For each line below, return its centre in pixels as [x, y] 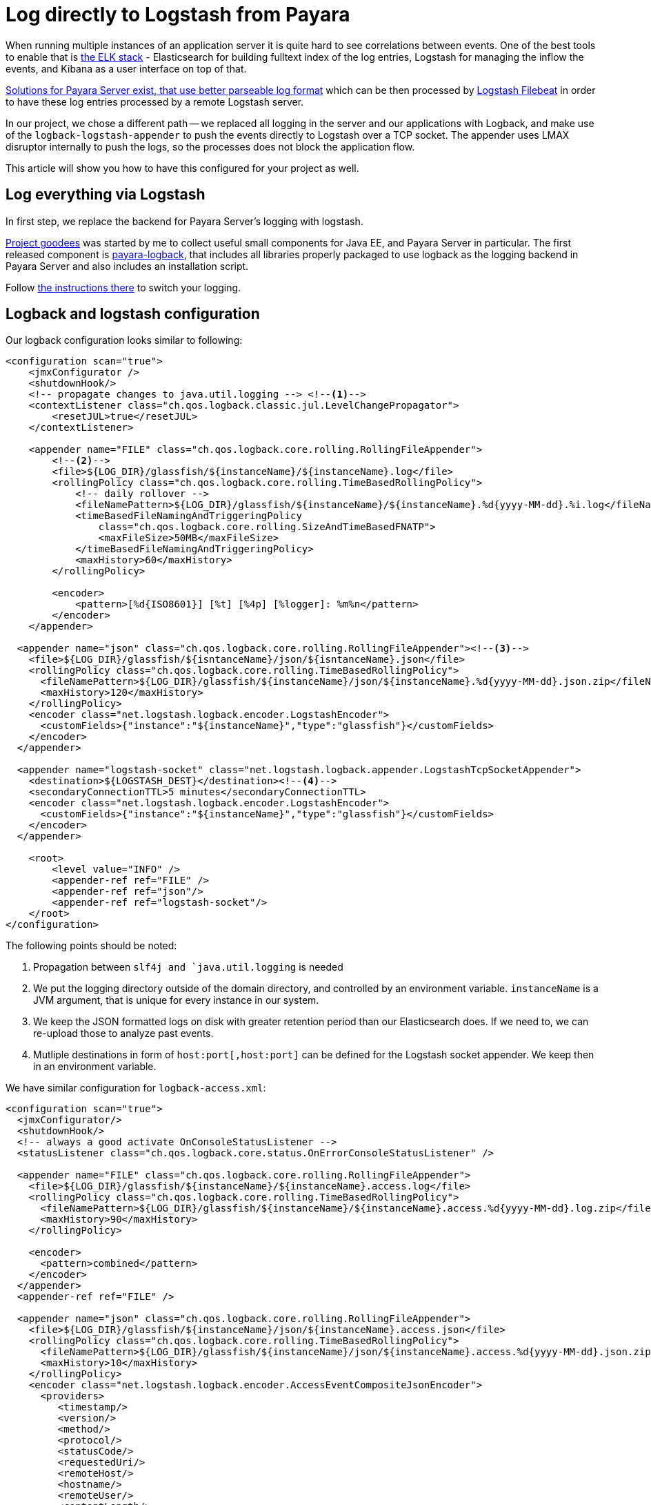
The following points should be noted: [91, 946]
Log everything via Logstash [106, 195]
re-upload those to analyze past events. [123, 1033]
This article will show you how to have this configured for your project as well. [182, 168]
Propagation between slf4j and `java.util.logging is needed [188, 967]
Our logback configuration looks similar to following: [124, 340]
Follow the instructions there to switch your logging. [123, 287]
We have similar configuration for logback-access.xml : [136, 1088]
